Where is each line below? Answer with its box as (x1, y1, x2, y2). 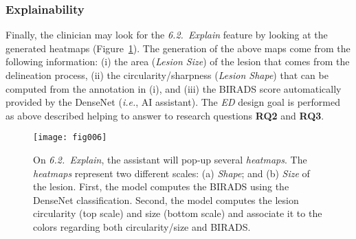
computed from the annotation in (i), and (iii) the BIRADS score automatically (5, 81, 342, 95)
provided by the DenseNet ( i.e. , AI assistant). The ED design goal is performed (5, 95, 341, 109)
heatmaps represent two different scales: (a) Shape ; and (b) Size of (33, 166, 310, 180)
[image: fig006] (33, 133, 107, 143)
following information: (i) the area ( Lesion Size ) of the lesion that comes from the (5, 54, 350, 69)
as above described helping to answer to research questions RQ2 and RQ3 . (5, 108, 324, 122)
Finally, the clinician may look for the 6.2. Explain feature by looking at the (5, 27, 328, 42)
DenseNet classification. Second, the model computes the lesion (33, 192, 299, 207)
